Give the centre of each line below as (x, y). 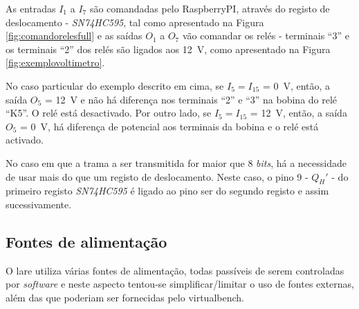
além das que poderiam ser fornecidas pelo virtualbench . (125, 297)
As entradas (31, 8)
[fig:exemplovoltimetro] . (55, 62)
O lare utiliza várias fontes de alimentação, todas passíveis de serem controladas (175, 270)
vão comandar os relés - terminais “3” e (266, 36)
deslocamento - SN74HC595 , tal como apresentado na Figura (135, 22)
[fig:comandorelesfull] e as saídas (74, 36)
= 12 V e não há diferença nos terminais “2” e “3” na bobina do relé (191, 99)
